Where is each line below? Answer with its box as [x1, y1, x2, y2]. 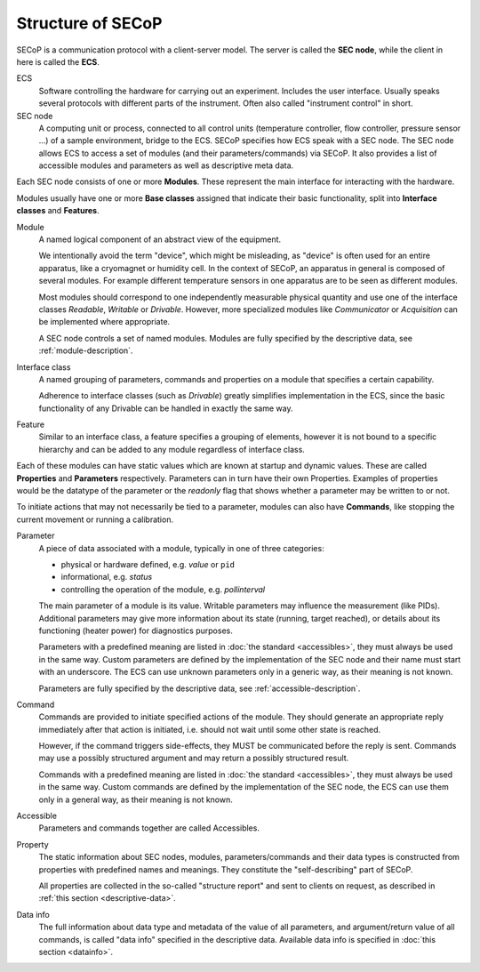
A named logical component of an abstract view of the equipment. [38, 234, 282, 245]
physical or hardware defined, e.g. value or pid [60, 559, 236, 569]
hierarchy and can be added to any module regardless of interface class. [38, 444, 306, 454]
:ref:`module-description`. [38, 345, 133, 356]
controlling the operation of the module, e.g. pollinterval [60, 583, 266, 595]
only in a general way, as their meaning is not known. [38, 794, 233, 805]
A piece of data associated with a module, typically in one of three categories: [38, 542, 324, 553]
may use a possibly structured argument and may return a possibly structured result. [38, 752, 349, 764]
